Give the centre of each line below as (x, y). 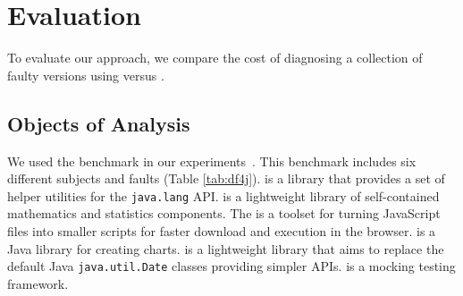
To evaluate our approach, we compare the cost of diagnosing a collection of (215, 58)
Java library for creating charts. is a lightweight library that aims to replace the (226, 248)
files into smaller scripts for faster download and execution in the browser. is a (222, 230)
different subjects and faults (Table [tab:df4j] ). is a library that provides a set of (226, 178)
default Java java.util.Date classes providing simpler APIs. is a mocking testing (231, 266)
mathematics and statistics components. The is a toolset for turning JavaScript (224, 213)
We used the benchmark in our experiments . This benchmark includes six (212, 161)
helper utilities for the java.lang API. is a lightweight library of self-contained (223, 195)
